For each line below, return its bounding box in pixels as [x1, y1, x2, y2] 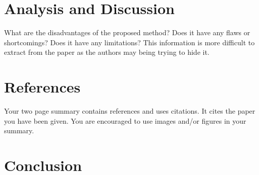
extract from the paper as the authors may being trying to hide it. [4, 47, 210, 57]
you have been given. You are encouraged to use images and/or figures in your [4, 115, 246, 126]
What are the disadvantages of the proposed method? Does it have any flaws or [4, 27, 250, 38]
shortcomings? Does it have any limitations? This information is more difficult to [4, 37, 255, 47]
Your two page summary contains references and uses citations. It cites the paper [4, 106, 255, 116]
